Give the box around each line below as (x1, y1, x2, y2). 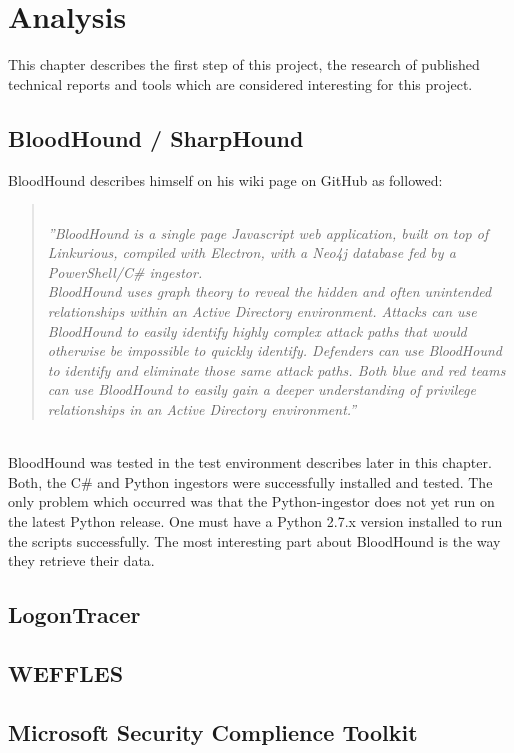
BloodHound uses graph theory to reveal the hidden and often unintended (47, 281, 492, 302)
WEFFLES (8, 657, 124, 688)
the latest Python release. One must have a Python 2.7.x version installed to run (8, 511, 503, 532)
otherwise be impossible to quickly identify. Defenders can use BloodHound (47, 340, 502, 361)
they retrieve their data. (8, 550, 155, 571)
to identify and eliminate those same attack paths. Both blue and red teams (47, 359, 506, 380)
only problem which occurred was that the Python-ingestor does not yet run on (8, 491, 495, 512)
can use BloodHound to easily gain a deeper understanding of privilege (47, 379, 476, 400)
